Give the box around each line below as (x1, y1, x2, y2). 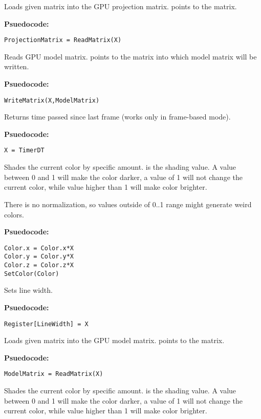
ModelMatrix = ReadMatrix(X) (4, 370, 103, 378)
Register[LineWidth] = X (4, 320, 89, 328)
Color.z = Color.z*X (4, 262, 74, 269)
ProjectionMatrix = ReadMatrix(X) (4, 36, 122, 44)
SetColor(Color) (4, 270, 59, 277)
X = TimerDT (4, 147, 45, 154)
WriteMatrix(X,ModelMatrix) (4, 96, 100, 104)
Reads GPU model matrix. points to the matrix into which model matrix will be (4, 51, 257, 62)
